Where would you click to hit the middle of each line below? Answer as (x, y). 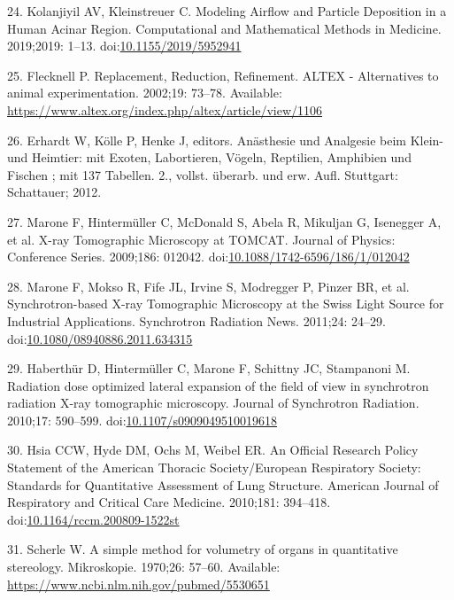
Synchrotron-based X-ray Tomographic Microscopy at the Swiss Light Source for (226, 304)
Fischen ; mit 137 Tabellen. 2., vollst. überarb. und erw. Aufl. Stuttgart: (203, 174)
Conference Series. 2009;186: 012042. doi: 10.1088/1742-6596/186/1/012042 (208, 257)
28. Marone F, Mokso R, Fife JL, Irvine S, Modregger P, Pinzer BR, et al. (208, 286)
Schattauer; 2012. (54, 192)
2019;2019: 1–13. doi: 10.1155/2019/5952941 (124, 46)
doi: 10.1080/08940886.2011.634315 (100, 338)
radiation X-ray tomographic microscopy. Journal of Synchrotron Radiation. (213, 403)
